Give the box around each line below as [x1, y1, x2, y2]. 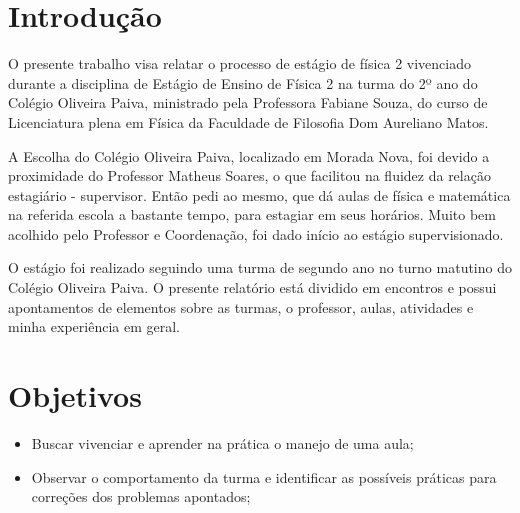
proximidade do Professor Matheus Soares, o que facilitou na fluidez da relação [8, 165, 491, 186]
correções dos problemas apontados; [31, 486, 251, 507]
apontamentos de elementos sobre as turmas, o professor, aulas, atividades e [8, 296, 474, 317]
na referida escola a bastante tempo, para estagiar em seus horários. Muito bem [8, 204, 496, 225]
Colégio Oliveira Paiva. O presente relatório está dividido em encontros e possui [8, 277, 497, 298]
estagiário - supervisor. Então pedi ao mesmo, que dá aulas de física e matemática [8, 184, 511, 205]
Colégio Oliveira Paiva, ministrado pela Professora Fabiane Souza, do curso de [8, 92, 488, 113]
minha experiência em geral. [8, 316, 180, 337]
